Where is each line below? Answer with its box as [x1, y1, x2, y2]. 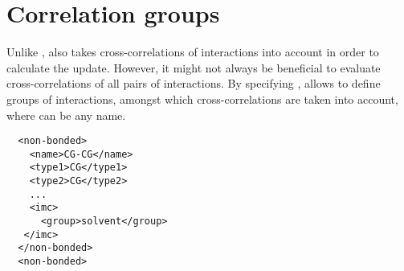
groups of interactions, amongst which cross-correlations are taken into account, [6, 90, 398, 107]
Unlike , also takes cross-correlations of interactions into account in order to [6, 43, 379, 60]
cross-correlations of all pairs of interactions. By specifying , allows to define [6, 75, 381, 92]
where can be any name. [6, 106, 126, 123]
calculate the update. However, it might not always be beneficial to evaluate [6, 59, 381, 76]
